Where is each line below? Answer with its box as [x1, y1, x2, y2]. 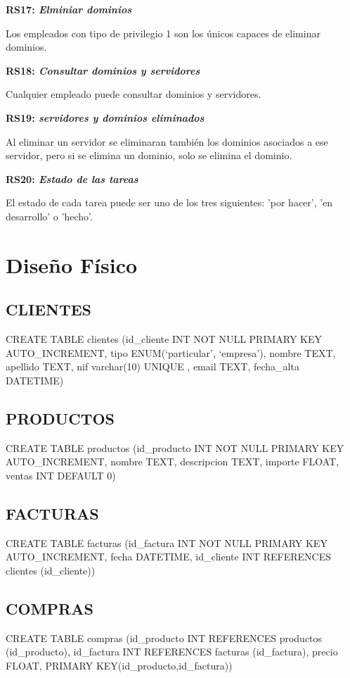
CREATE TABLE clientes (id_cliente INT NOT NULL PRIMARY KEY [6, 332, 323, 346]
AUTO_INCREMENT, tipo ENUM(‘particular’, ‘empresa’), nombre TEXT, [6, 345, 336, 360]
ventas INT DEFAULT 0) [6, 467, 116, 482]
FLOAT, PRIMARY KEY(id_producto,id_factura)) [6, 658, 233, 672]
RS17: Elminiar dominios [6, 2, 132, 16]
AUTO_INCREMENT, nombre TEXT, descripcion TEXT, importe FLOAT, [6, 454, 339, 469]
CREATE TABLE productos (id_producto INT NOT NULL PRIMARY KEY [6, 440, 344, 455]
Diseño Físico [6, 250, 138, 279]
